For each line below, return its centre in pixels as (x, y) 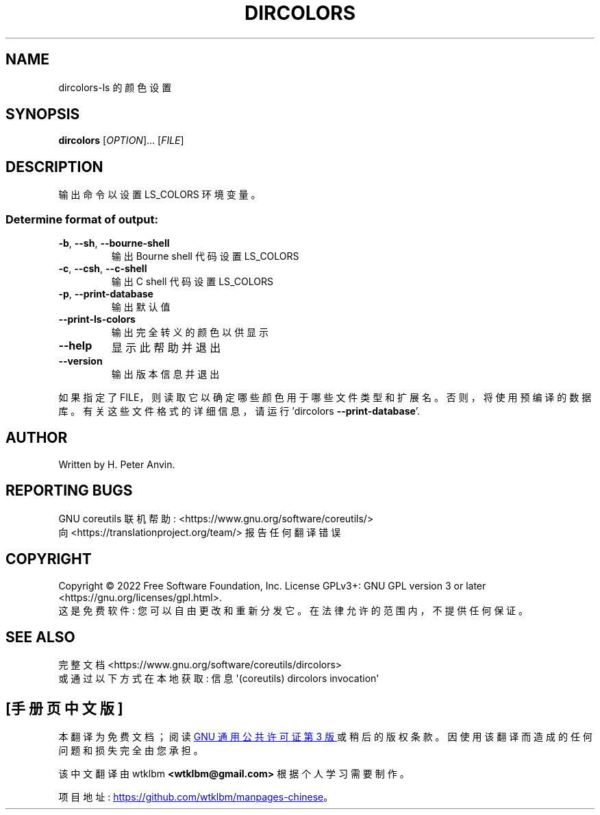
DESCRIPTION (54, 167)
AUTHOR (37, 438)
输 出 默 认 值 (141, 307)
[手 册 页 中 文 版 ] (64, 708)
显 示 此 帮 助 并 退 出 (166, 348)
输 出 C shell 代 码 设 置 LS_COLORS (192, 282)
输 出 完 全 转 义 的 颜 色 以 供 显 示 (190, 332)
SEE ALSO (40, 637)
